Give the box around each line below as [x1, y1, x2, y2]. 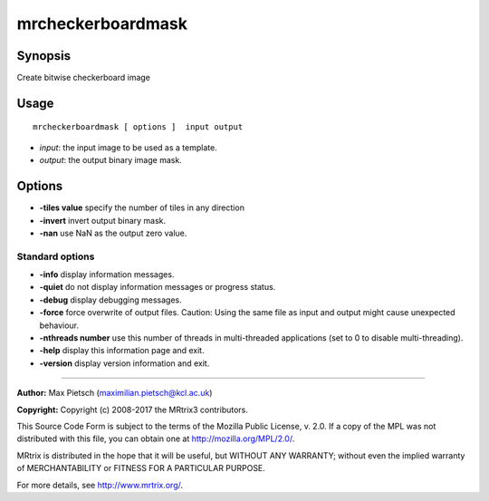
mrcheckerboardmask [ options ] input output [33, 122, 244, 132]
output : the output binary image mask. [39, 155, 183, 166]
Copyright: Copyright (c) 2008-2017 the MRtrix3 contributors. [16, 404, 249, 415]
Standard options [16, 250, 95, 263]
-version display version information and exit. [39, 358, 210, 369]
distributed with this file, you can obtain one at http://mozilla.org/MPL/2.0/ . [16, 433, 295, 444]
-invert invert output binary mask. [39, 215, 167, 226]
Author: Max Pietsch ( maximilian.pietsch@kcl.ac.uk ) [16, 388, 213, 399]
